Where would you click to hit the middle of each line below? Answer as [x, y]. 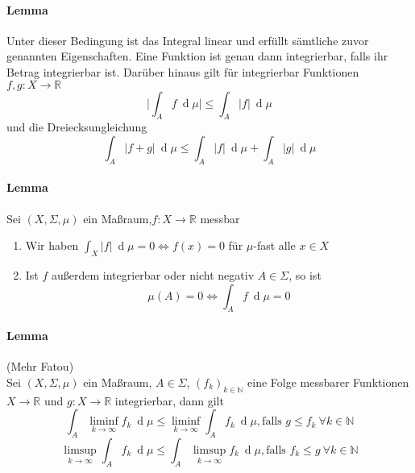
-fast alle [274, 245]
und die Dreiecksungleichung [77, 127]
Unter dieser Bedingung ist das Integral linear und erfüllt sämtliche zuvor [188, 40]
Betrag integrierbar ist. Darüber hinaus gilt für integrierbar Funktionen [183, 71]
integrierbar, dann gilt [169, 400]
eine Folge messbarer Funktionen [328, 382]
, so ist [305, 274]
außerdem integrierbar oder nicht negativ [153, 274]
